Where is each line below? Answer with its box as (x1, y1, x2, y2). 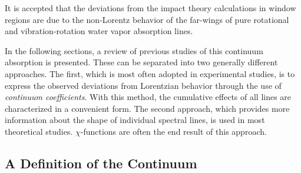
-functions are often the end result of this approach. (80, 125, 267, 137)
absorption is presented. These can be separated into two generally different (5, 56, 278, 68)
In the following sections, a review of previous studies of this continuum (5, 44, 263, 56)
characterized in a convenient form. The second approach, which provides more (5, 102, 290, 114)
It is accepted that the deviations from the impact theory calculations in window (5, 2, 296, 14)
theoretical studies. (5, 125, 73, 137)
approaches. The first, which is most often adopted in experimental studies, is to (5, 67, 295, 79)
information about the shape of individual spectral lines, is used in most (5, 114, 265, 126)
